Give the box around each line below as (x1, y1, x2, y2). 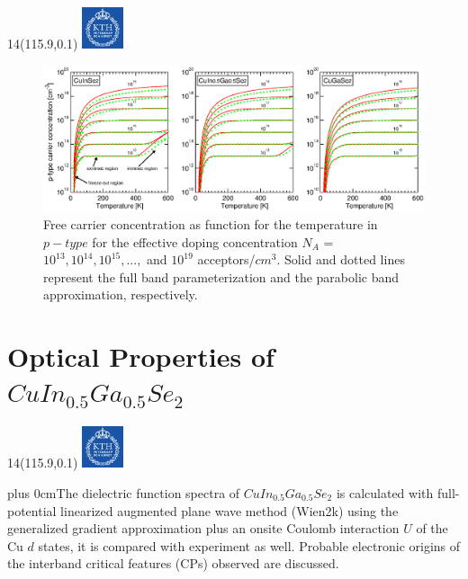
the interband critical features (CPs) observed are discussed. (7, 554, 339, 573)
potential (7, 501, 57, 520)
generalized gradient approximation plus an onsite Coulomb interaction (7, 519, 400, 538)
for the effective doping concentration (92, 232, 298, 251)
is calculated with (336, 484, 434, 502)
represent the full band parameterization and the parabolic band (43, 267, 400, 286)
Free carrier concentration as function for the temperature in (43, 215, 378, 234)
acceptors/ (197, 250, 256, 269)
